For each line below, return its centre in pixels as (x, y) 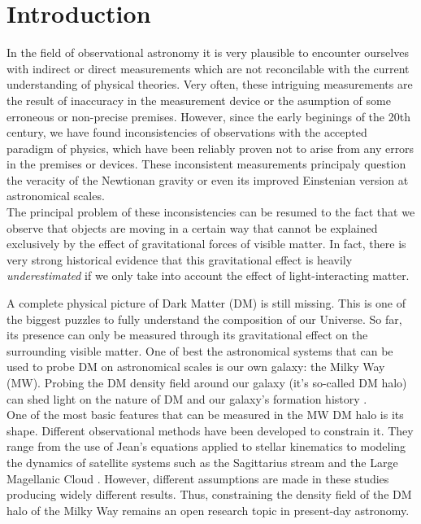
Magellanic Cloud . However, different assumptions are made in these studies (198, 478)
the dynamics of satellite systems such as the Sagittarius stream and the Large (202, 462)
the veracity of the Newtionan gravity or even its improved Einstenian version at (208, 179)
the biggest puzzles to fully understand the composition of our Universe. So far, (204, 319)
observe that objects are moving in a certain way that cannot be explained (192, 227)
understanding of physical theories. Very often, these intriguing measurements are (210, 84)
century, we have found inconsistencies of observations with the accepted (187, 132)
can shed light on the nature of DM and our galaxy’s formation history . (187, 398)
